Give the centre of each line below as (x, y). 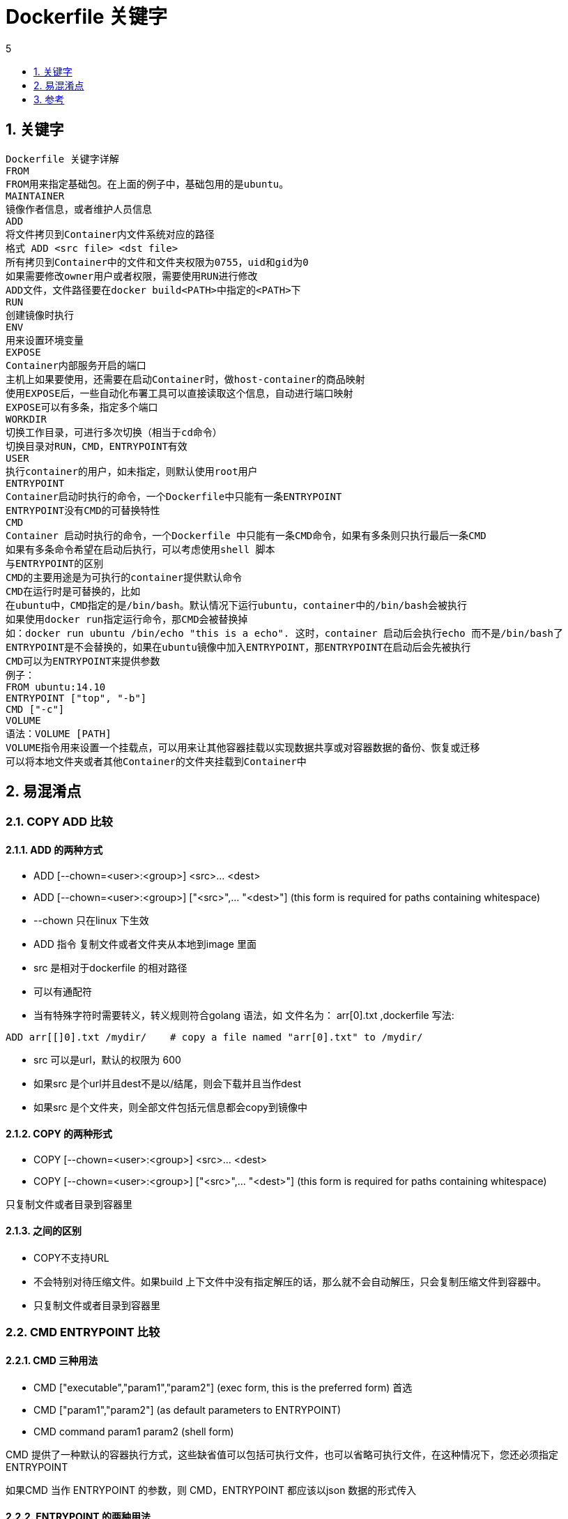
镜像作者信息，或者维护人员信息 (79, 209)
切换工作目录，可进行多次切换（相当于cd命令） (114, 432)
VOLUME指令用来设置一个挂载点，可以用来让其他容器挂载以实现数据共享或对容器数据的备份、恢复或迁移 (243, 747)
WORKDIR (26, 419)
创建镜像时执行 (40, 315)
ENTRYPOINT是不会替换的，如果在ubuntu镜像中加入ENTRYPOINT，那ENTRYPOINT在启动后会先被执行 (238, 647)
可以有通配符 (63, 991)
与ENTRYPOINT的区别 (55, 563)
